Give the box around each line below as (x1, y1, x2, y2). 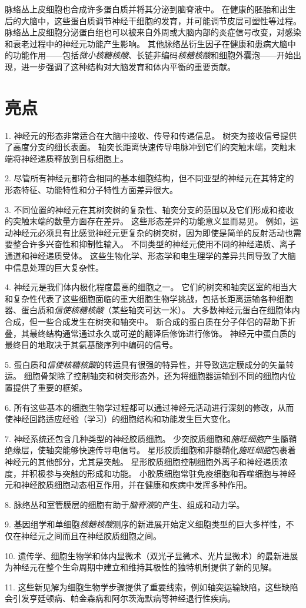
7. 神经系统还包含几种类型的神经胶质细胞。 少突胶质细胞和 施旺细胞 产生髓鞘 (5, 432, 297, 444)
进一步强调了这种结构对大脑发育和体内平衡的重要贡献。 (21, 60, 235, 72)
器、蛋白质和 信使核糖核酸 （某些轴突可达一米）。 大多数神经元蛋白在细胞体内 (5, 304, 300, 316)
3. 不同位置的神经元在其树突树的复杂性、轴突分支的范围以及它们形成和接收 (5, 203, 294, 215)
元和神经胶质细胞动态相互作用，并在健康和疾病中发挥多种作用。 (5, 479, 252, 491)
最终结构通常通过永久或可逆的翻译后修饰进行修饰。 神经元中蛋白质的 (29, 327, 296, 339)
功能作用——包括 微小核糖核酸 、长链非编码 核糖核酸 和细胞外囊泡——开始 (12, 49, 293, 61)
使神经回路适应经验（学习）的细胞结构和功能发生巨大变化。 (5, 413, 235, 425)
